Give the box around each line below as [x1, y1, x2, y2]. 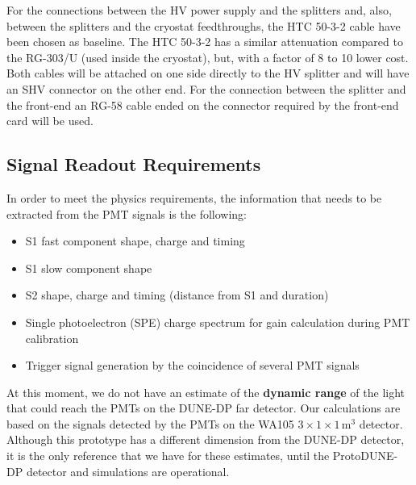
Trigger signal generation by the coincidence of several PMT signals [25, 357, 360, 374]
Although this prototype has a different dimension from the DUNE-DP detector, [6, 431, 405, 448]
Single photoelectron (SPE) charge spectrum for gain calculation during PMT [25, 313, 410, 330]
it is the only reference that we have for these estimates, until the [6, 447, 330, 464]
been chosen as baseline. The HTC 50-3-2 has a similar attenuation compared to [6, 33, 403, 50]
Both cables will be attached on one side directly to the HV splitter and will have [6, 65, 410, 82]
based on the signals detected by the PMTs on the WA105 [6, 415, 294, 432]
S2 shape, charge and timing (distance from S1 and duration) [25, 286, 329, 303]
